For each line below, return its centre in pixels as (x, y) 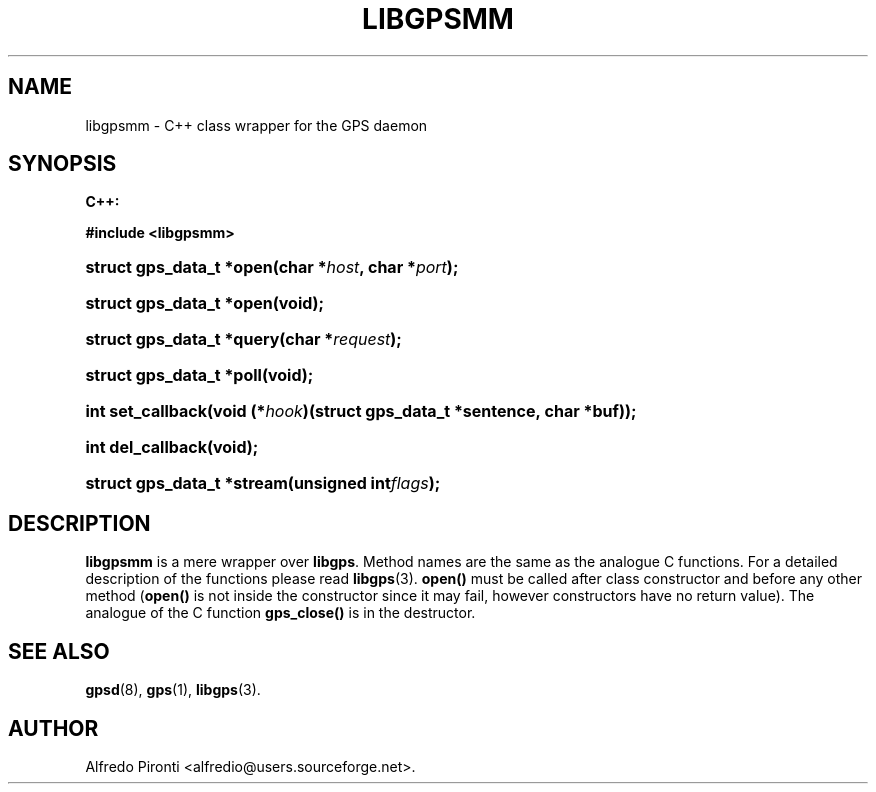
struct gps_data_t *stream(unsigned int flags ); (263, 483)
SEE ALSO (59, 651)
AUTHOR (53, 728)
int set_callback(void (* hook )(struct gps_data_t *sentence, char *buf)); (361, 411)
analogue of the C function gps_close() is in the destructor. (280, 613)
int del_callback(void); (172, 447)
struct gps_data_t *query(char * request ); (243, 339)
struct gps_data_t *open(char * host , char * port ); (272, 267)
